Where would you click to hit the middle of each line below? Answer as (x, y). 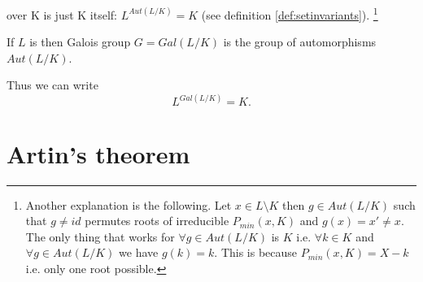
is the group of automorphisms (300, 42)
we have (139, 252)
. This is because (256, 252)
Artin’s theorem (98, 153)
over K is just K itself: (62, 14)
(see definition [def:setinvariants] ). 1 (290, 13)
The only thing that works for (100, 236)
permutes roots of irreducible (157, 221)
